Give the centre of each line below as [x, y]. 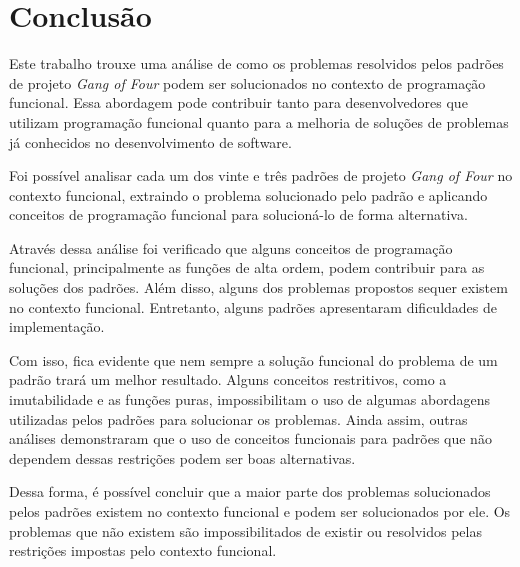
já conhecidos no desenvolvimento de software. [150, 141]
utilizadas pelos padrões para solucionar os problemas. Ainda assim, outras [238, 418]
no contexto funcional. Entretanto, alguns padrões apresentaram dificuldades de [253, 306]
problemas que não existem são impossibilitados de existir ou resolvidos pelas [245, 530]
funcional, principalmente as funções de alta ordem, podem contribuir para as [247, 267]
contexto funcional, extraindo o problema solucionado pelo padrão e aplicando [248, 194]
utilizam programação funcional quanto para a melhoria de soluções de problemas [259, 121]
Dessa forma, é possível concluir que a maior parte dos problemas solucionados [250, 491]
